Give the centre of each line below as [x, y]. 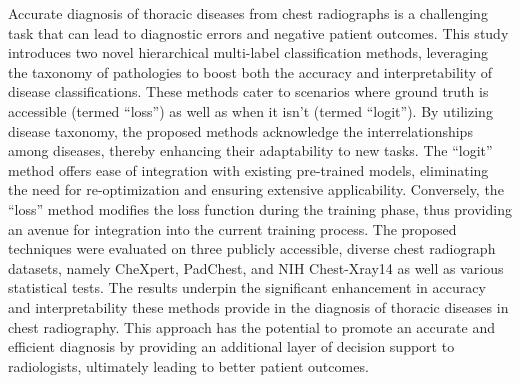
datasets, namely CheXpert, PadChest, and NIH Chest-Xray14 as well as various [256, 267]
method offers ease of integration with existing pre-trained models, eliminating [248, 169]
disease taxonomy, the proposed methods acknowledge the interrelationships [240, 130]
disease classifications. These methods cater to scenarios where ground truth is [248, 91]
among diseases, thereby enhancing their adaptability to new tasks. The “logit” [250, 150]
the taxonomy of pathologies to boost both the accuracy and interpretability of [250, 71]
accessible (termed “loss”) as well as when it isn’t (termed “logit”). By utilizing [250, 110]
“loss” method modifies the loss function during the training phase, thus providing [260, 208]
